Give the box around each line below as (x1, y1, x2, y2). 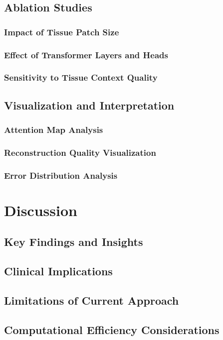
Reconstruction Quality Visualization (4, 146, 156, 158)
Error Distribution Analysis (4, 169, 118, 181)
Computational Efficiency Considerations (4, 322, 220, 337)
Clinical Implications (4, 263, 113, 279)
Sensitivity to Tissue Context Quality (4, 71, 158, 84)
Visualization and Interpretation (4, 97, 175, 113)
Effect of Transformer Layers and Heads (4, 48, 168, 61)
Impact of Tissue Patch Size (4, 25, 119, 38)
